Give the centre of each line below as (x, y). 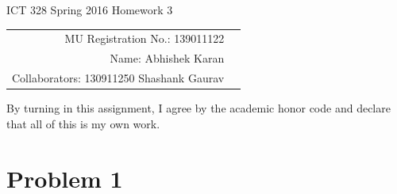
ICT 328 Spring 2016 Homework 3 (90, 10)
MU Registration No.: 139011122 (145, 38)
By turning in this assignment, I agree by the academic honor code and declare (198, 108)
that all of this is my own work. (83, 123)
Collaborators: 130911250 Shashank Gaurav (118, 78)
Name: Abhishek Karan (167, 58)
